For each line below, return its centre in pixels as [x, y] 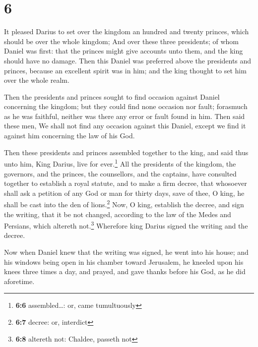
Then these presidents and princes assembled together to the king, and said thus [126, 152]
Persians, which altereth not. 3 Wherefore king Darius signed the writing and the [126, 225]
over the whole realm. [37, 80]
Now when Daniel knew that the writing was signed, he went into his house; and [126, 252]
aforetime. [19, 281]
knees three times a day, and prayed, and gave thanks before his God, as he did [125, 271]
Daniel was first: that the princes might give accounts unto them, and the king [124, 51]
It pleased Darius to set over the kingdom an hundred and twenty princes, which [127, 31]
